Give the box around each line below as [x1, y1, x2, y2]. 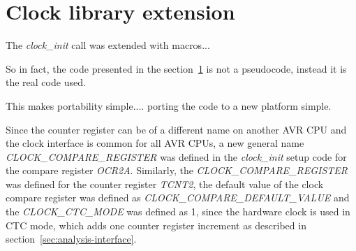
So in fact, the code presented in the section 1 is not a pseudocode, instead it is [6, 61, 347, 76]
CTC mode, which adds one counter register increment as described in [6, 217, 306, 232]
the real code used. [6, 75, 86, 89]
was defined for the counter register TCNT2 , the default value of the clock [6, 176, 324, 191]
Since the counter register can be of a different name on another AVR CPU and [6, 122, 347, 136]
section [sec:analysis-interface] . [6, 231, 137, 246]
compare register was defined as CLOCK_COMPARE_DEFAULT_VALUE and [6, 190, 350, 205]
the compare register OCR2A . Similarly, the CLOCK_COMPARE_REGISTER [6, 163, 348, 178]
